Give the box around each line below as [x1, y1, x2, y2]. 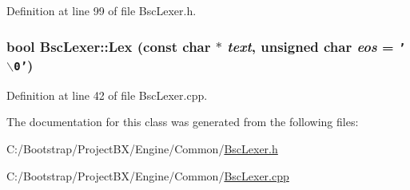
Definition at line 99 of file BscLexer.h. [6, 2, 197, 18]
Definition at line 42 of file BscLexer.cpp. [6, 86, 208, 103]
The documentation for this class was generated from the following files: [6, 113, 359, 130]
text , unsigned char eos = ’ [227, 36, 406, 56]
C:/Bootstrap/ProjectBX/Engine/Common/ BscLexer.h [6, 141, 278, 157]
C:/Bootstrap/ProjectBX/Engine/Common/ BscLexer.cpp [6, 167, 289, 184]
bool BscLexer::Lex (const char [6, 36, 211, 56]
